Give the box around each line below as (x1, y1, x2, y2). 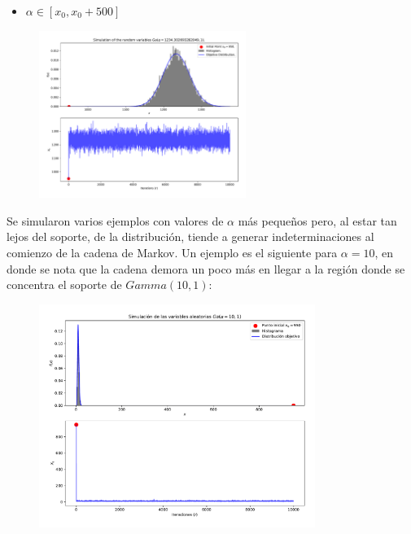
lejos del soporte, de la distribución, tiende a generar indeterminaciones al (7, 228, 374, 245)
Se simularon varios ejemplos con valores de (7, 212, 224, 229)
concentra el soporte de (7, 276, 122, 293)
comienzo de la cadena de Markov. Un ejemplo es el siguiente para (7, 244, 338, 261)
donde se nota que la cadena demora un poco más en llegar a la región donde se (7, 260, 405, 277)
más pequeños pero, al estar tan (238, 212, 397, 229)
